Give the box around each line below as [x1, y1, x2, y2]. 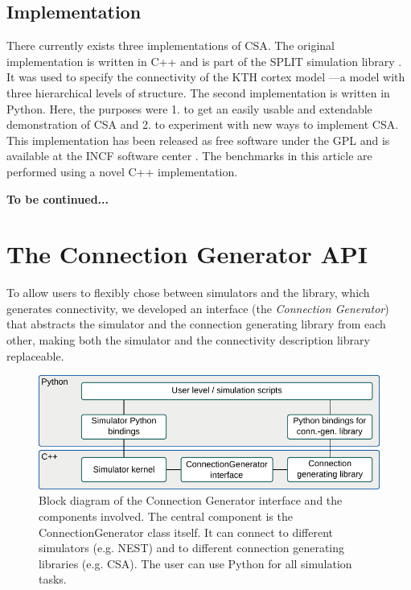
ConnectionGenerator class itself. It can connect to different [39, 523, 333, 540]
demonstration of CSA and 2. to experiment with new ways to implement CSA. [6, 116, 399, 133]
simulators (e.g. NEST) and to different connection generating [39, 539, 345, 556]
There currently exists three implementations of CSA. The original [6, 37, 335, 54]
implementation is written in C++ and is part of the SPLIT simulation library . [6, 52, 402, 69]
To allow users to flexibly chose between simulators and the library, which [6, 284, 370, 301]
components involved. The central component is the [39, 507, 293, 524]
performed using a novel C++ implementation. [6, 163, 238, 179]
